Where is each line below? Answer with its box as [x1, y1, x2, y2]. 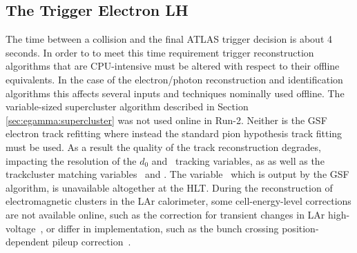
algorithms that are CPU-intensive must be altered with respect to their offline [6, 59, 340, 73]
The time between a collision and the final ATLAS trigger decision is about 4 [6, 32, 332, 46]
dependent [6, 234, 50, 249]
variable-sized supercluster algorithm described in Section [6, 99, 249, 114]
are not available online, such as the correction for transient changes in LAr [6, 207, 325, 221]
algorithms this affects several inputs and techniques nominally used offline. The [6, 85, 345, 100]
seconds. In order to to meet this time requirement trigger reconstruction [6, 45, 314, 59]
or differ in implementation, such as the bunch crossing [46, 221, 279, 235]
